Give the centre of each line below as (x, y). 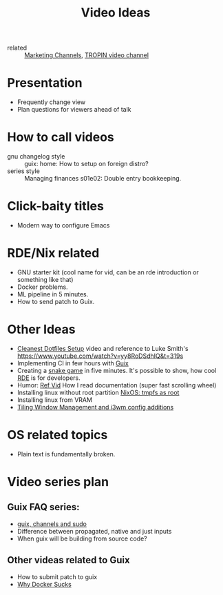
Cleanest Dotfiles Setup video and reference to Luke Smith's (103, 348)
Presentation (45, 83)
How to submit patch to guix (57, 576)
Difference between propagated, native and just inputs (94, 531)
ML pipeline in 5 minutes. (53, 294)
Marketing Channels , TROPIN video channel (87, 55)
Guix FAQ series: (44, 507)
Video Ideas (116, 13)
